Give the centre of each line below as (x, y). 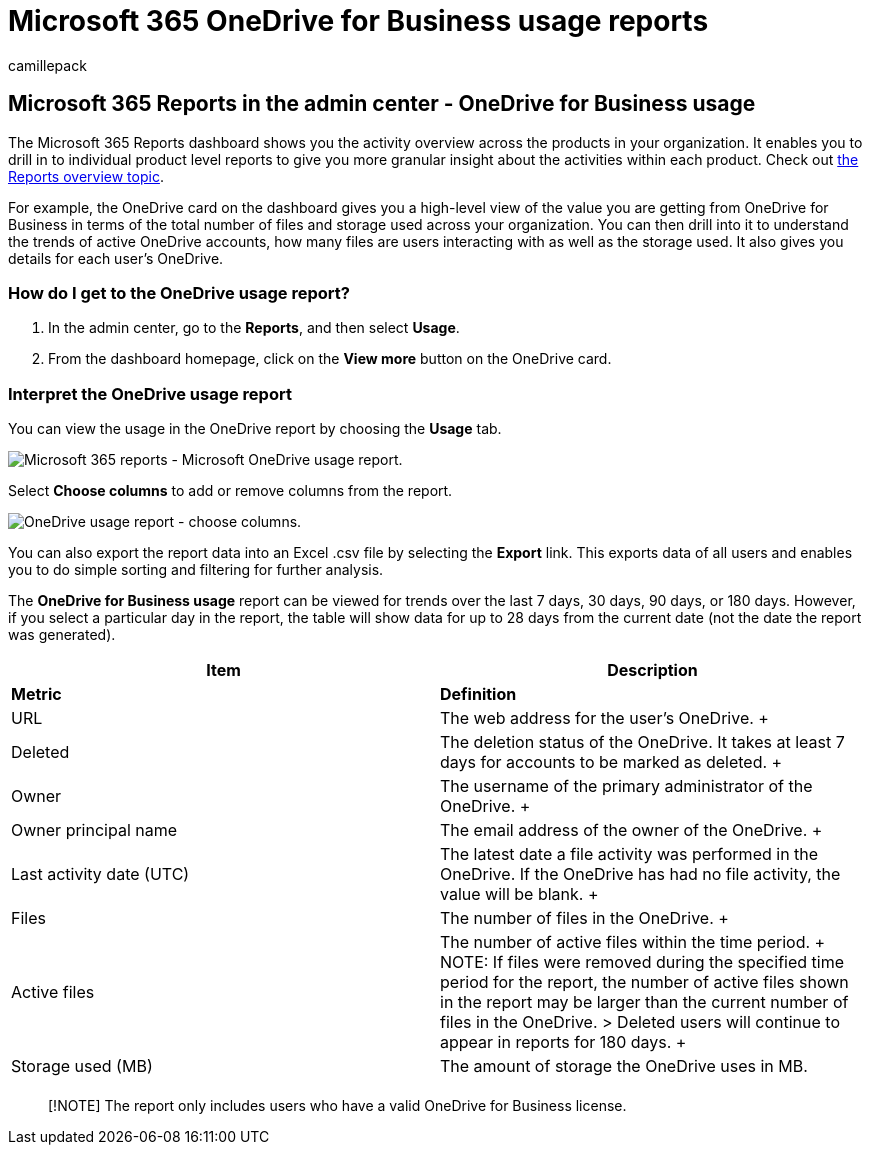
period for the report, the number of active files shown (644, 982)
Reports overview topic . (86, 176)
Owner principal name (94, 830)
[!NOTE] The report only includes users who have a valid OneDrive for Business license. (337, 1106)
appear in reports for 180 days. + (563, 1042)
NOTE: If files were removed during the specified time (642, 962)
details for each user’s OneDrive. (116, 258)
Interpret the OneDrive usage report (150, 393)
